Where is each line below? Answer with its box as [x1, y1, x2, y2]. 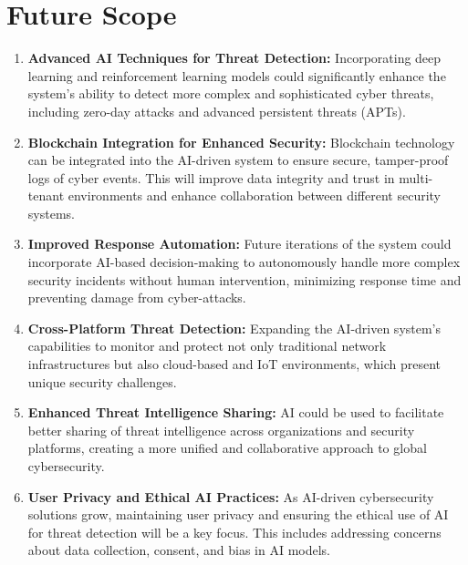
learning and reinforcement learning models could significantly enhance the [27, 66, 446, 85]
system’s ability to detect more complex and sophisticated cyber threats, [27, 84, 434, 103]
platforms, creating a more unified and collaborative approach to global [27, 438, 427, 457]
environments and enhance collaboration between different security [68, 186, 441, 205]
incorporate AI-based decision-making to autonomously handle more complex [27, 252, 461, 272]
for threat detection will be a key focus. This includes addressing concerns [27, 522, 442, 541]
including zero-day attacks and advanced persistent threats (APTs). [27, 101, 406, 120]
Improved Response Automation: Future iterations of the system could [27, 234, 452, 253]
